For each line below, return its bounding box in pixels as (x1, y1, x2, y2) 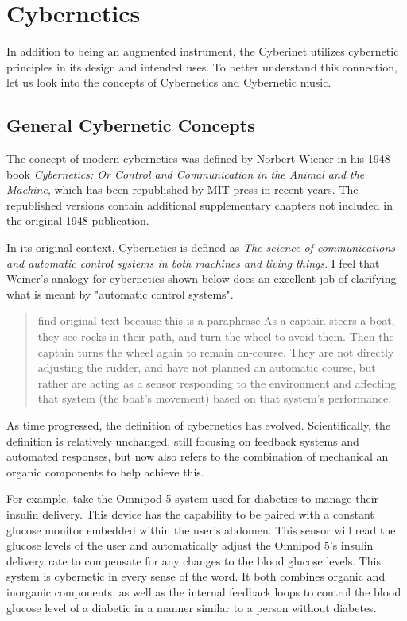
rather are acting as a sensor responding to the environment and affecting (37, 374, 397, 391)
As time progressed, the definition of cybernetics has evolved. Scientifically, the (6, 417, 391, 434)
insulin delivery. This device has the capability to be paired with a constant (6, 505, 374, 522)
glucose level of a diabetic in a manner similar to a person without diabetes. (6, 599, 377, 615)
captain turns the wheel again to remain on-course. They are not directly (37, 343, 394, 360)
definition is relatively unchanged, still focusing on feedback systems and (6, 432, 359, 449)
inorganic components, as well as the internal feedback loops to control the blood (6, 583, 401, 600)
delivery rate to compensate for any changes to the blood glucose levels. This (6, 552, 382, 569)
